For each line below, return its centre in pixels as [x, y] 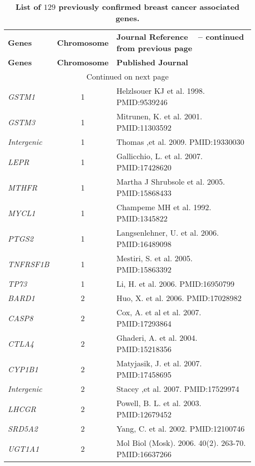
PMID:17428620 [144, 167]
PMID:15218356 [144, 349]
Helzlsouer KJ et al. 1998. [161, 91]
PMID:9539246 [142, 102]
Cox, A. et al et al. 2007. [159, 312]
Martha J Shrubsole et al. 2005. [171, 181]
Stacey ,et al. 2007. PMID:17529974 [178, 389]
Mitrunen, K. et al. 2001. [159, 116]
